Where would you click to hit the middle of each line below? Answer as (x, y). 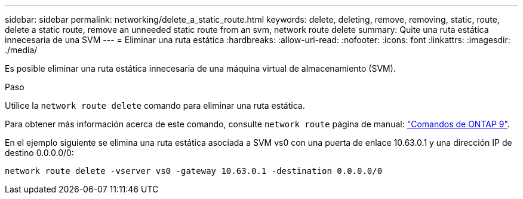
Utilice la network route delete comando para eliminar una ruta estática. (155, 105)
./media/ (21, 50)
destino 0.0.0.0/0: (39, 153)
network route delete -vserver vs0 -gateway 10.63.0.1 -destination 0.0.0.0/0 (194, 171)
